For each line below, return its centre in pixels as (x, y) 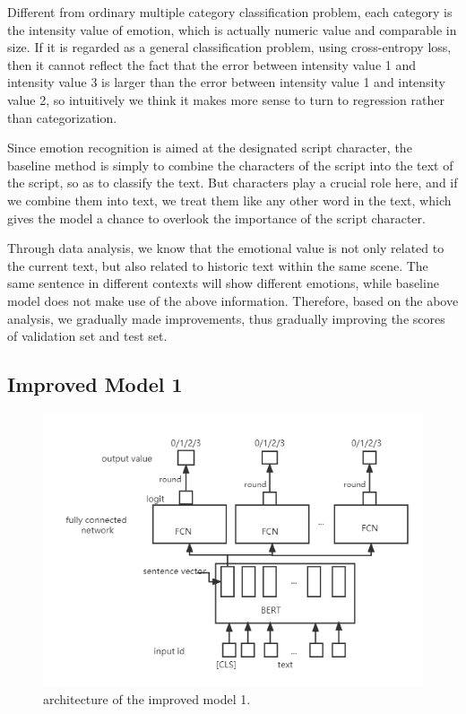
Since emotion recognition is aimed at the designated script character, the (210, 148)
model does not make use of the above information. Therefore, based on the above (233, 300)
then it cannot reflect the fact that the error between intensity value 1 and (211, 64)
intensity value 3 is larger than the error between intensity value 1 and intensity (226, 82)
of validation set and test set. (87, 336)
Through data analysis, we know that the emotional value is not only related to (226, 248)
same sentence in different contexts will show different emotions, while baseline (223, 283)
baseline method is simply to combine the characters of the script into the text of (230, 165)
